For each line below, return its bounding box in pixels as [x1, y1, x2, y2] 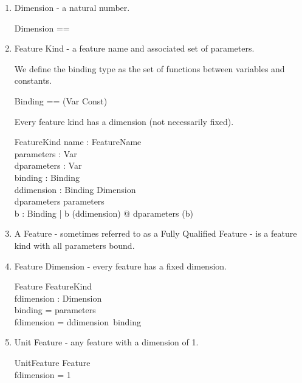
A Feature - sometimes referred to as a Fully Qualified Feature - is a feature [14, 227, 297, 240]
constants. [14, 74, 52, 87]
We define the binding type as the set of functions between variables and [14, 62, 285, 75]
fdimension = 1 [14, 368, 71, 381]
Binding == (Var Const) [14, 94, 108, 107]
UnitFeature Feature [14, 356, 91, 369]
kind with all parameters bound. [14, 239, 135, 251]
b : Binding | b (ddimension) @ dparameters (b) [14, 206, 193, 219]
